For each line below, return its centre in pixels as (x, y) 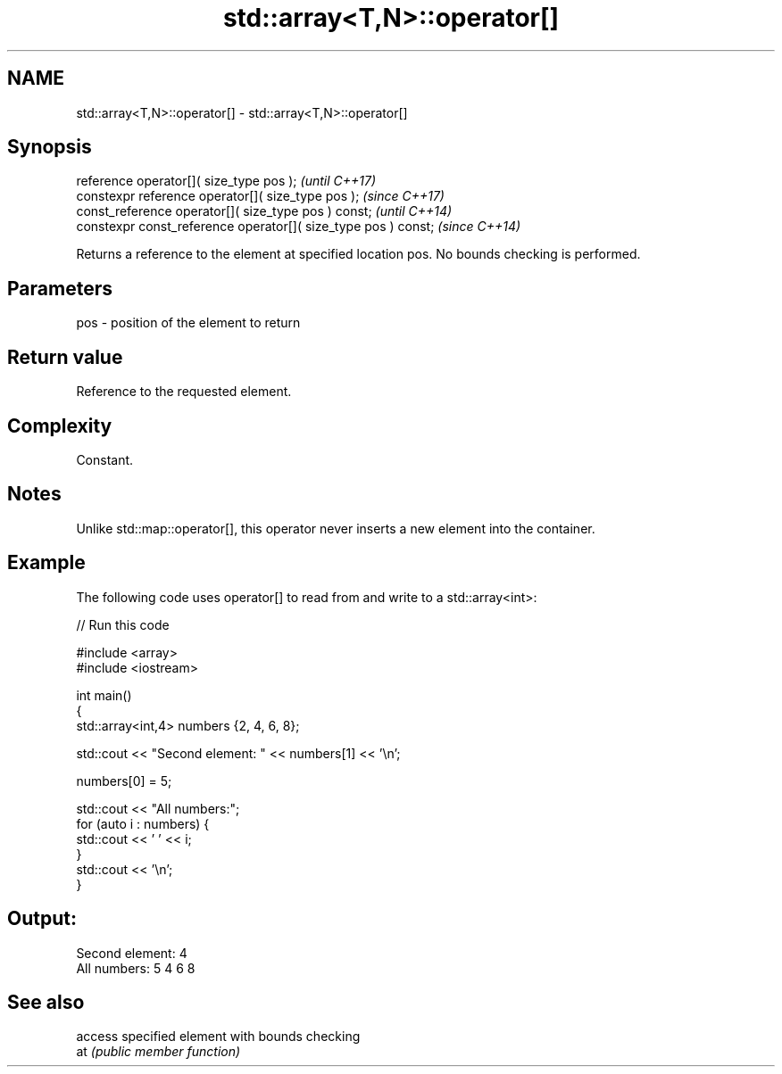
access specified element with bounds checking (218, 1037)
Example (46, 563)
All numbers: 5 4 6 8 (136, 968)
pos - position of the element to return (188, 323)
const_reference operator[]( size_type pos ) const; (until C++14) (264, 211)
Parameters (60, 288)
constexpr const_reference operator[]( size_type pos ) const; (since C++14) (299, 227)
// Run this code (123, 624)
